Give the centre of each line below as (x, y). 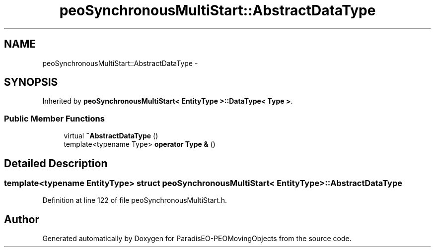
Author (22, 219)
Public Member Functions (54, 118)
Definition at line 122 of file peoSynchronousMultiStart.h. (135, 200)
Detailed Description (56, 163)
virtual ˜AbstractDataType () (111, 136)
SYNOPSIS (31, 82)
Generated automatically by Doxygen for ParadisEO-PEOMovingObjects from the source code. (197, 239)
